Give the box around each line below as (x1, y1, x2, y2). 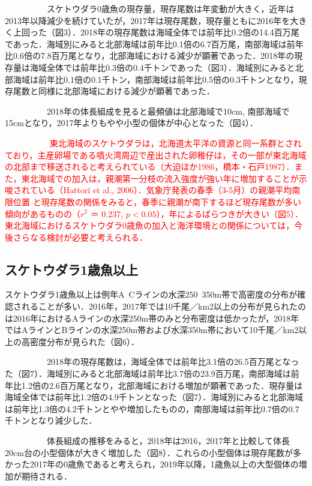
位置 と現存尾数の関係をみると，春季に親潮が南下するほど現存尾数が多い (13, 195, 302, 208)
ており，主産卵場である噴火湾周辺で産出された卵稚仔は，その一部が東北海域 (5, 148, 307, 161)
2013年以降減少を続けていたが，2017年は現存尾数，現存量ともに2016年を (5, 14, 290, 26)
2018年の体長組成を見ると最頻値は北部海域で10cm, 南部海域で (46, 104, 290, 117)
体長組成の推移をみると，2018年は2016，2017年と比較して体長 (46, 434, 290, 447)
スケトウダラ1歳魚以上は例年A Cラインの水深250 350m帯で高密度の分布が (5, 288, 298, 301)
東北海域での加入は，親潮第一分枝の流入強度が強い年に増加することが (21, 172, 299, 184)
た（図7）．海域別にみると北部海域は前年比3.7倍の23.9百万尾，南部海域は (5, 367, 291, 380)
